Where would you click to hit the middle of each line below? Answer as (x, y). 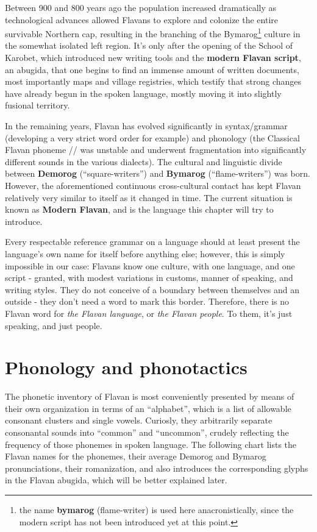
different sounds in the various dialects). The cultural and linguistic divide (144, 161)
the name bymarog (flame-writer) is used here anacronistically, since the (156, 509)
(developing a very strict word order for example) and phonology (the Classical (152, 137)
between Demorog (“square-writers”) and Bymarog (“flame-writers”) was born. (158, 173)
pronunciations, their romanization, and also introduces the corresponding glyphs (157, 468)
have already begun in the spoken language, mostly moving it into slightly (143, 93)
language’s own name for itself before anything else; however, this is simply (145, 253)
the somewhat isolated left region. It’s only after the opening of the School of (149, 45)
